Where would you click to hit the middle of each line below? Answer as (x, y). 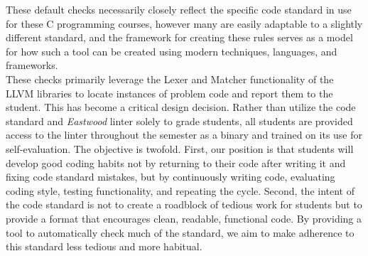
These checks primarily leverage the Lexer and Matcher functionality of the (170, 79)
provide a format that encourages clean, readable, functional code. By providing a (184, 218)
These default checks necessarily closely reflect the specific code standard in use (179, 9)
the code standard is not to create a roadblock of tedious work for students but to (184, 204)
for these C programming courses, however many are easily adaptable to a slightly (184, 23)
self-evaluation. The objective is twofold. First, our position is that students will (180, 148)
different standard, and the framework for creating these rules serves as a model (179, 37)
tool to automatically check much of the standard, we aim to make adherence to (180, 232)
